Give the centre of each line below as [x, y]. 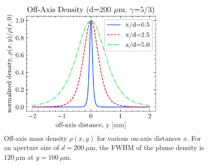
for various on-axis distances [139, 138]
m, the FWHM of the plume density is [147, 147]
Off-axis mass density [36, 138]
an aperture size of [32, 147]
